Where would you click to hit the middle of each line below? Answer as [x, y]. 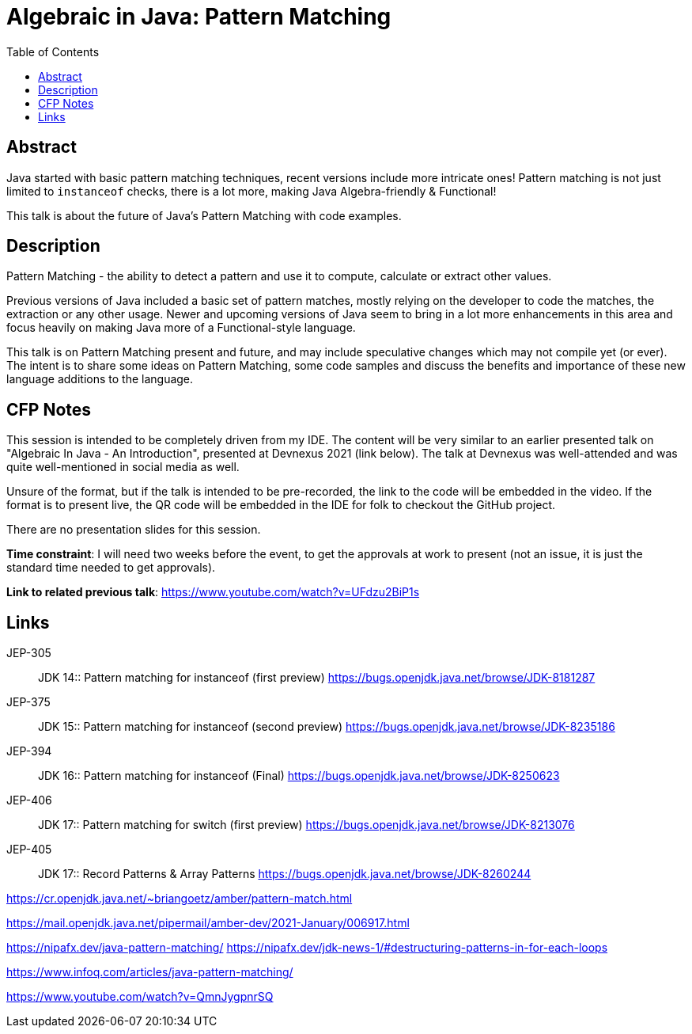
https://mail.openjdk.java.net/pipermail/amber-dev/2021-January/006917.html [208, 923]
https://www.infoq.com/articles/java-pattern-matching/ [150, 972]
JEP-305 [29, 653]
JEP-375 [28, 702]
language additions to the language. [100, 379]
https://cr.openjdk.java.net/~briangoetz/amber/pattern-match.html [180, 899]
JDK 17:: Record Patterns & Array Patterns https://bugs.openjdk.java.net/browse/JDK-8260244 [285, 874]
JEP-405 [29, 850]
